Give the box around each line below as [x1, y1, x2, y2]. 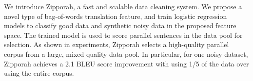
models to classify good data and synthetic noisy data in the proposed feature [4, 20, 236, 31]
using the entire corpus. [4, 68, 74, 78]
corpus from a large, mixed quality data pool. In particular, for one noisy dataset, [4, 49, 248, 59]
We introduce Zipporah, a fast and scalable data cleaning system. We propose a [4, 1, 242, 11]
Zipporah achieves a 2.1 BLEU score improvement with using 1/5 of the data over [4, 58, 249, 68]
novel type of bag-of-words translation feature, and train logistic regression [4, 11, 227, 21]
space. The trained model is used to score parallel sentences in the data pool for [4, 30, 243, 40]
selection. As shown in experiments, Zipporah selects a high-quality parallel [4, 39, 229, 49]
